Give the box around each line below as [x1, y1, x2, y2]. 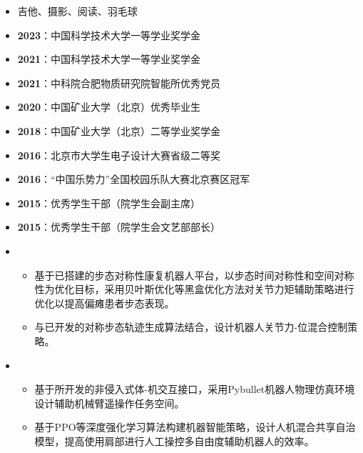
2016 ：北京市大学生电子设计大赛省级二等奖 [17, 147, 220, 162]
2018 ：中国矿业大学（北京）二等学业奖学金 [17, 123, 220, 138]
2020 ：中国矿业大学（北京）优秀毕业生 [17, 99, 200, 114]
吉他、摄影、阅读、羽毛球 [17, 4, 138, 18]
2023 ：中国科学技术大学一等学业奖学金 [17, 27, 200, 42]
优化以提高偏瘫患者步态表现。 [34, 295, 175, 310]
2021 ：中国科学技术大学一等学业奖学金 [17, 51, 200, 66]
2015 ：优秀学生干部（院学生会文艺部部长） [17, 219, 220, 234]
